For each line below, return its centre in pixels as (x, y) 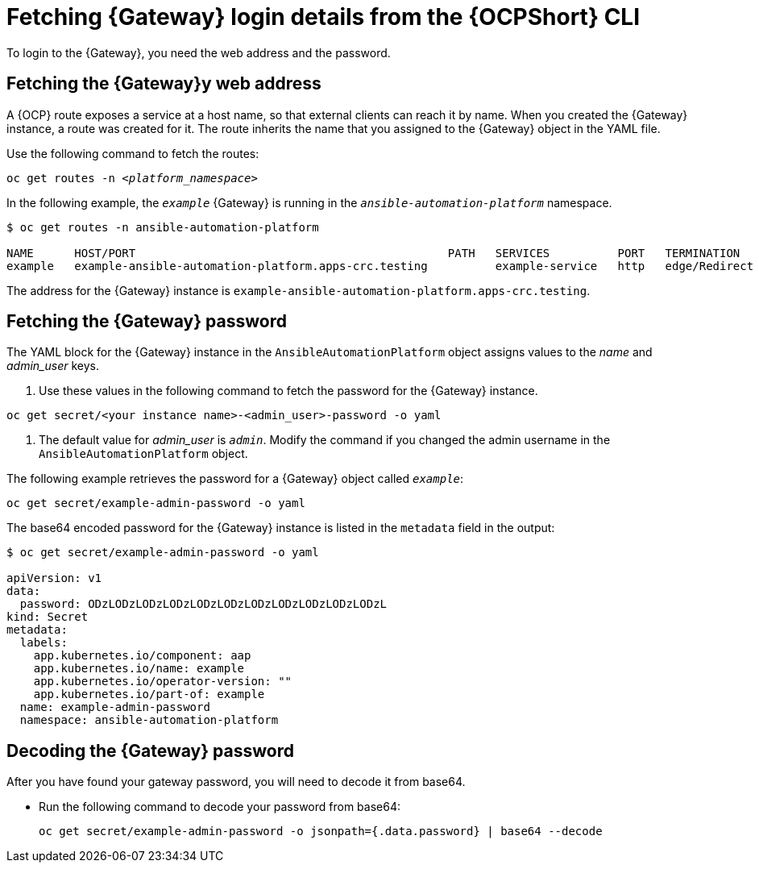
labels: (44, 643)
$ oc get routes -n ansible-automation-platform (163, 227)
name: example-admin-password (115, 707)
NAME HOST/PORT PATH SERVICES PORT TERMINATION (373, 253)
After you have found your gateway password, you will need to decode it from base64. (236, 782)
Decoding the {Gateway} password (150, 750)
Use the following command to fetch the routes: (133, 153)
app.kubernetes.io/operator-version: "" (163, 682)
